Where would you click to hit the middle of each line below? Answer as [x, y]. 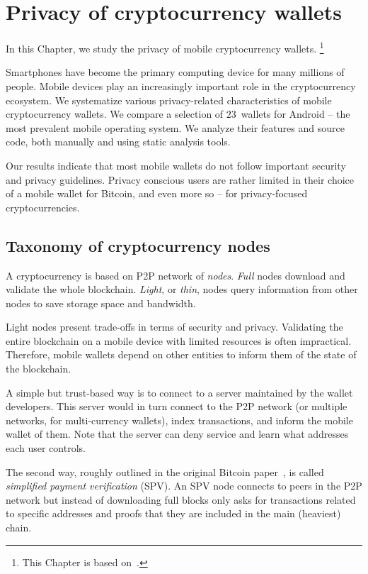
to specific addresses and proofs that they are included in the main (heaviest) [173, 513]
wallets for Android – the [295, 114]
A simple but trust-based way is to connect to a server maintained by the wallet [179, 392]
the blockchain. [39, 369]
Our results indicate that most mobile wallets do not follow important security [176, 165]
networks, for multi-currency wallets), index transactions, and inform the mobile [179, 420]
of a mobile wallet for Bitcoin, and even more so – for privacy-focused [157, 193]
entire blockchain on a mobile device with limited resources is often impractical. [179, 340]
